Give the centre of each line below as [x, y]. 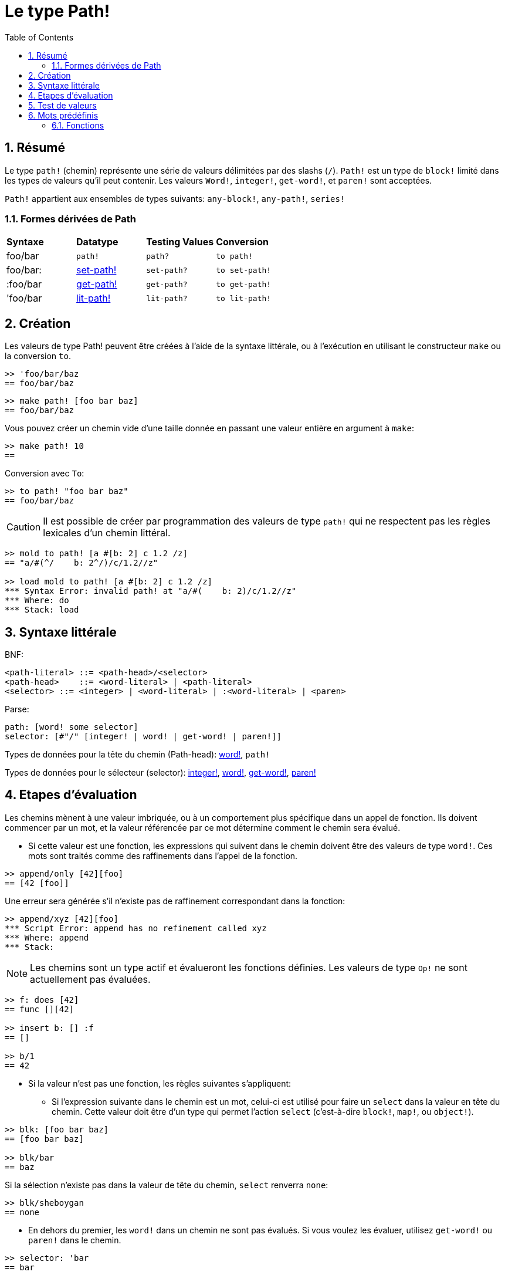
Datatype [97, 242]
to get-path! [244, 284]
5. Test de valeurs [62, 105]
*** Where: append [47, 937]
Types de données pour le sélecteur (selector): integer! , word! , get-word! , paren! [160, 773]
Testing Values [180, 242]
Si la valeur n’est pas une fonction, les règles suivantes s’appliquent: [160, 1083]
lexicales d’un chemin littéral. [107, 533]
